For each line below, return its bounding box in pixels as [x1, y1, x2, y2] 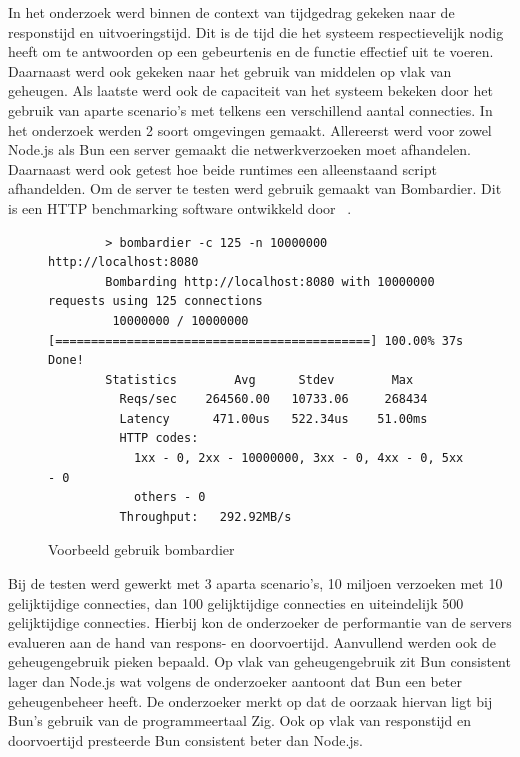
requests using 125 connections [48, 294, 263, 309]
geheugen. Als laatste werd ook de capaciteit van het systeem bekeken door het [8, 80, 493, 101]
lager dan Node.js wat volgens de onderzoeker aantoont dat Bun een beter [8, 671, 462, 691]
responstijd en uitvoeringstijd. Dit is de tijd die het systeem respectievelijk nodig [8, 21, 504, 42]
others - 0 [133, 490, 206, 505]
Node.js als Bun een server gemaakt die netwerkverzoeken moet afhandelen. [8, 139, 471, 160]
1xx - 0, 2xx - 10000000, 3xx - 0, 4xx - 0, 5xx [133, 451, 464, 466]
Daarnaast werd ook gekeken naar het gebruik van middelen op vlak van [8, 60, 452, 81]
